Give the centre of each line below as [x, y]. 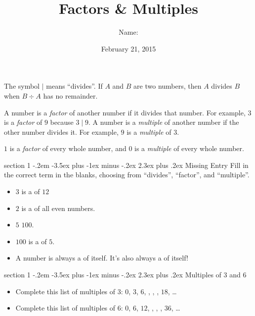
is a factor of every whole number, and [68, 148]
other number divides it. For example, [61, 132]
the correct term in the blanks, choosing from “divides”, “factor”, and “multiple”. [127, 175]
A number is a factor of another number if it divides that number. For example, [125, 112]
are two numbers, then [168, 86]
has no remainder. [70, 95]
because [62, 122]
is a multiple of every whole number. [189, 148]
